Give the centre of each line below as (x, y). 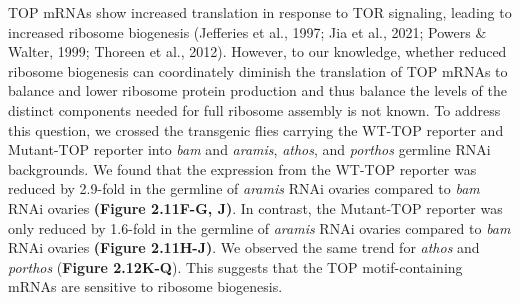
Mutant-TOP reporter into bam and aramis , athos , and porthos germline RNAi (249, 149)
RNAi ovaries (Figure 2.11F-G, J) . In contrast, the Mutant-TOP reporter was (255, 207)
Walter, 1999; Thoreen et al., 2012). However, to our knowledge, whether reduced (257, 51)
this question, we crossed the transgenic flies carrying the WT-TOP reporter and (256, 129)
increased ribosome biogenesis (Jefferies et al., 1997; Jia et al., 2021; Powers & (247, 31)
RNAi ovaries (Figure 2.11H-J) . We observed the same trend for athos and (244, 247)
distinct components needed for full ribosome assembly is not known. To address (254, 109)
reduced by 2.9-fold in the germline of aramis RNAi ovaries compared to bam (244, 188)
